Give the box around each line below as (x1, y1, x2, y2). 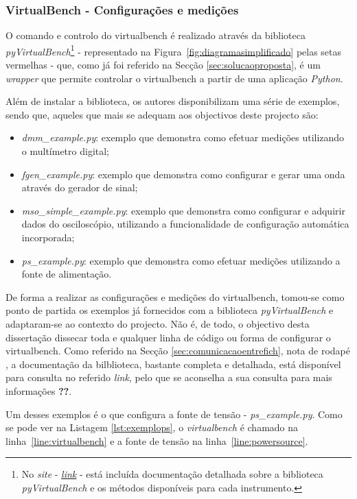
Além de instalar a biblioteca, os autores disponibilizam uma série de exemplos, (5, 94, 340, 108)
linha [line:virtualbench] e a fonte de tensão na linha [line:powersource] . (5, 433, 308, 448)
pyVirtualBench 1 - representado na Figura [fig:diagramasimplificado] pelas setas (5, 42, 342, 58)
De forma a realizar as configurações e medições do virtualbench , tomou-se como (5, 289, 345, 304)
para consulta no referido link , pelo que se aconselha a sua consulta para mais (5, 370, 332, 385)
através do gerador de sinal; (21, 180, 138, 195)
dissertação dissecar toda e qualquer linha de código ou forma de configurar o (5, 330, 331, 344)
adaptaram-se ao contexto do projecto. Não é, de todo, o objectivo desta (5, 316, 310, 330)
